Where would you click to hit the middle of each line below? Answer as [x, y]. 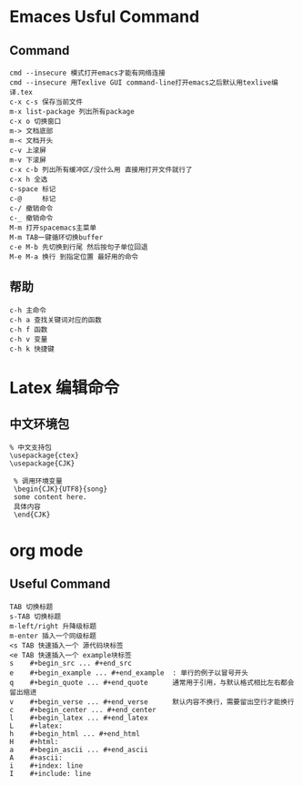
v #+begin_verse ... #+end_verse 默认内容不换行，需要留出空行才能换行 [152, 702]
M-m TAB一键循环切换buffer [56, 238]
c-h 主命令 [28, 310]
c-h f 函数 [29, 330]
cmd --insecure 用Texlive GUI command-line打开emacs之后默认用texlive [141, 83]
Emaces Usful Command [105, 17]
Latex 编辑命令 [65, 388]
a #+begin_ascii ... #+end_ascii [79, 750]
